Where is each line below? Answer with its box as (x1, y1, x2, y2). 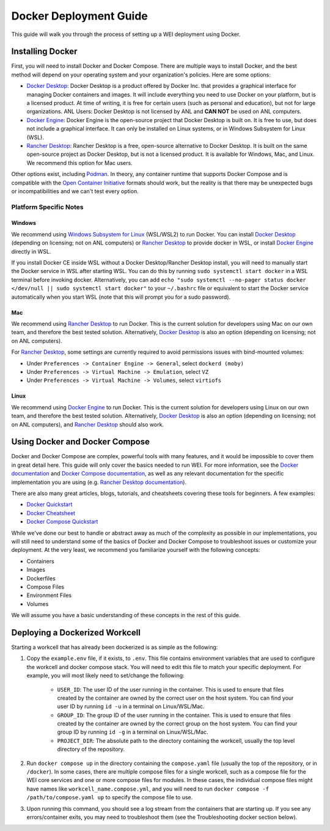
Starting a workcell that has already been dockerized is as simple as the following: (11, 643, 218, 651)
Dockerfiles (26, 574, 56, 582)
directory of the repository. (57, 745, 125, 753)
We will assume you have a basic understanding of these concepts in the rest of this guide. (11, 612, 241, 619)
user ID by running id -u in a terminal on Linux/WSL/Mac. (57, 703, 205, 710)
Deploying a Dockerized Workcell (11, 627, 141, 638)
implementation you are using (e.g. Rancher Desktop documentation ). (11, 478, 186, 486)
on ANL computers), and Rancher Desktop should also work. (11, 420, 164, 428)
